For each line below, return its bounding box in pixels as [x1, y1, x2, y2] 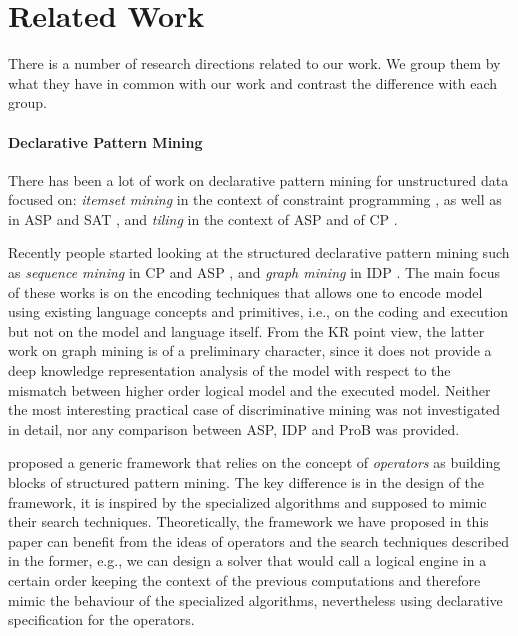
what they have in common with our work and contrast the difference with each [8, 72, 498, 93]
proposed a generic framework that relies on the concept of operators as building [8, 452, 501, 473]
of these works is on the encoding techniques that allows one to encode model [8, 281, 483, 302]
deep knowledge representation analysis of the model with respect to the [8, 360, 451, 381]
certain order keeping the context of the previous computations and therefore [8, 569, 481, 590]
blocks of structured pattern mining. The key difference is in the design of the [8, 472, 485, 493]
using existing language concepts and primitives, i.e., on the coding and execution [8, 301, 509, 322]
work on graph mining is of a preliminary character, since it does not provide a [8, 340, 492, 361]
